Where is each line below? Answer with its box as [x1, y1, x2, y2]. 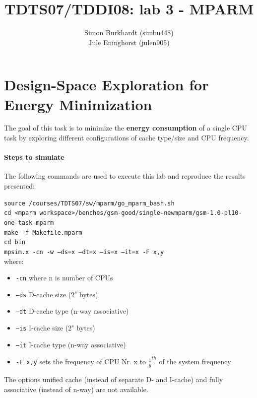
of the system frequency [159, 356, 231, 367]
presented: [4, 181, 35, 191]
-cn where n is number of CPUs [15, 272, 113, 283]
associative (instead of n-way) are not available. [4, 384, 148, 394]
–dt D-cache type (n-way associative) [15, 306, 129, 316]
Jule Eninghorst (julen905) [88, 37, 170, 47]
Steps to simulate [4, 152, 64, 162]
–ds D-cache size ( [15, 289, 71, 299]
